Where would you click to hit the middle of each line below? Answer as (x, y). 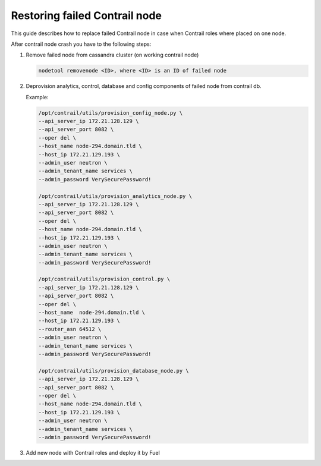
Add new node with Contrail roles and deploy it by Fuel (93, 452)
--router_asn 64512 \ (70, 329)
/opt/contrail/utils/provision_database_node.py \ (114, 371)
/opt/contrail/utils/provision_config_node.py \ (111, 113)
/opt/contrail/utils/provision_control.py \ (104, 279)
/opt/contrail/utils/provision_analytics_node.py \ (115, 196)
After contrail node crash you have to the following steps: (81, 44)
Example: (37, 97)
